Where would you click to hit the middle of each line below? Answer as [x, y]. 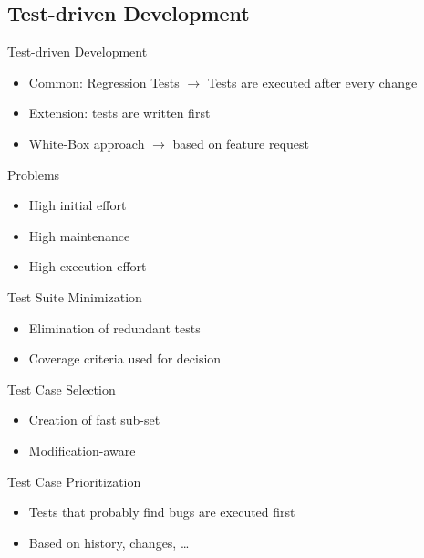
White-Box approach [87, 143]
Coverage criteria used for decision [125, 358]
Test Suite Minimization [75, 296]
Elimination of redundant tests [114, 327]
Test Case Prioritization [74, 481]
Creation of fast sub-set [94, 420]
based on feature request [241, 143]
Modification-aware [82, 450]
